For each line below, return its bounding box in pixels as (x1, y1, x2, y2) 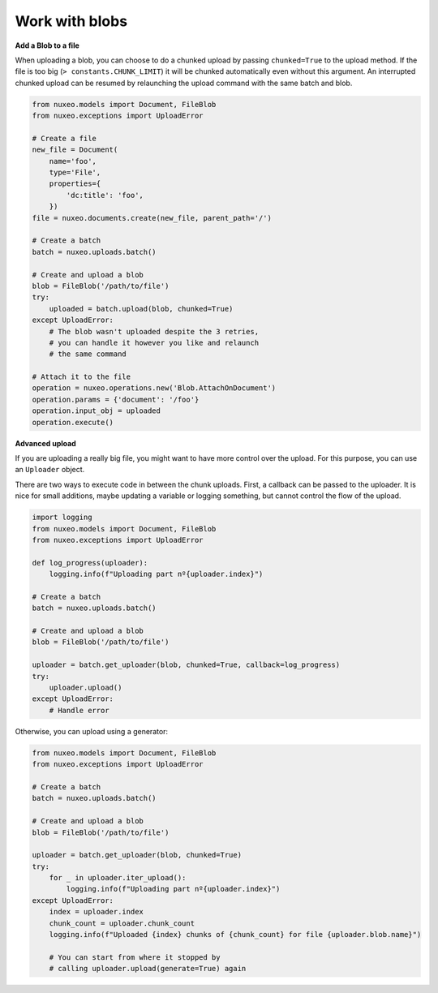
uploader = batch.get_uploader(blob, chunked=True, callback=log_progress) (32, 660, 341, 669)
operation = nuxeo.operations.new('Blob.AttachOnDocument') (32, 384, 277, 393)
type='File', (49, 168, 101, 178)
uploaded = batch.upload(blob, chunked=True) (49, 304, 234, 313)
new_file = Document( (32, 145, 118, 154)
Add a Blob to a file (15, 41, 80, 50)
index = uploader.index (49, 907, 144, 917)
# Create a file (32, 134, 97, 143)
